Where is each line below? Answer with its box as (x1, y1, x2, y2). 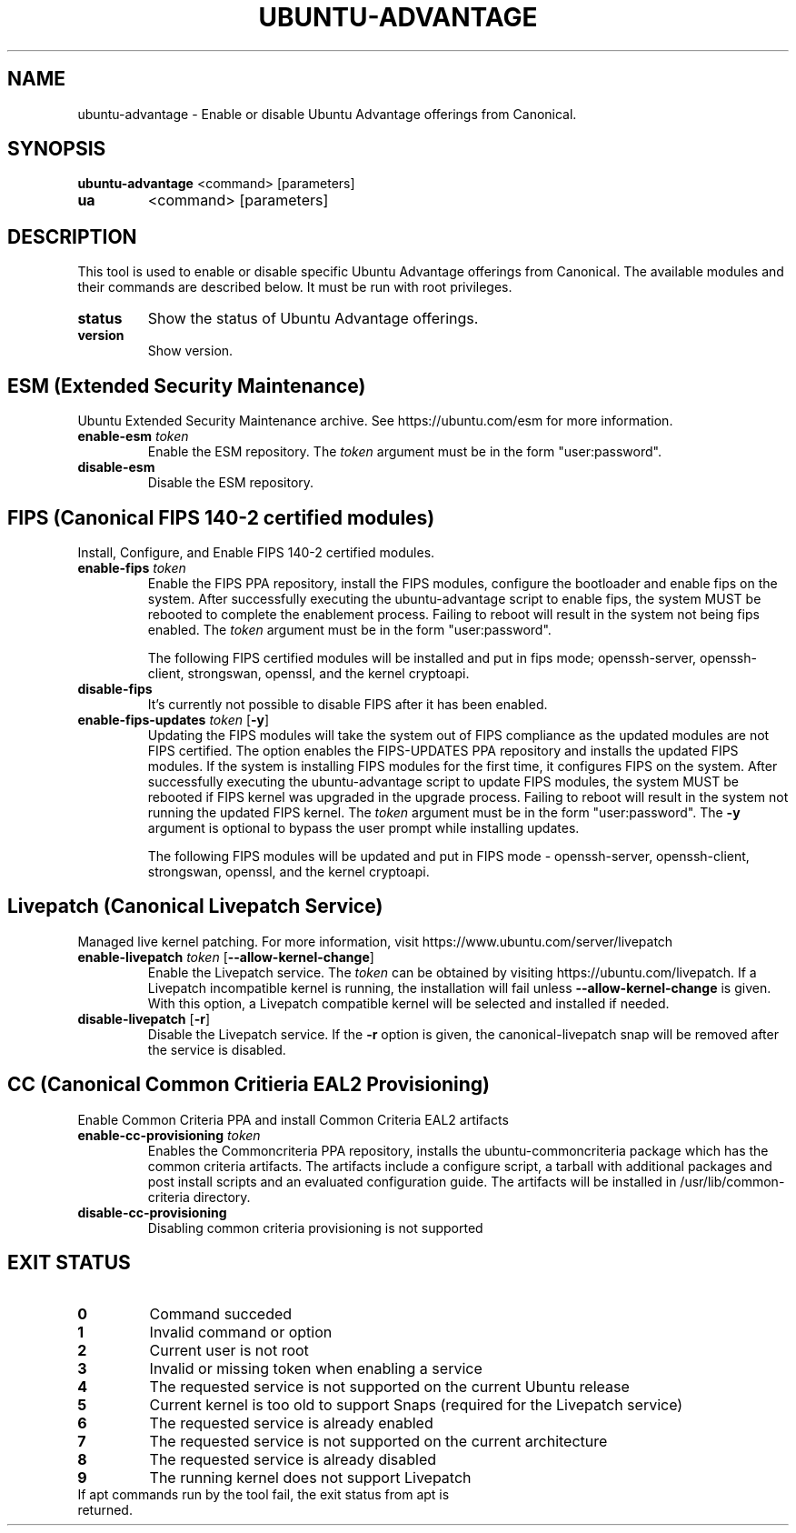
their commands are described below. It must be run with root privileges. (77, 279, 512, 296)
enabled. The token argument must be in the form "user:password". (147, 621, 552, 637)
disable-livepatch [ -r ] (77, 1010, 210, 1027)
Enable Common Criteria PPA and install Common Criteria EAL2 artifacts (77, 1111, 509, 1127)
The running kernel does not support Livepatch (149, 1468, 472, 1487)
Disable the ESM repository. (147, 475, 314, 491)
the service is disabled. (147, 1041, 286, 1057)
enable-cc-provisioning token (77, 1127, 261, 1143)
